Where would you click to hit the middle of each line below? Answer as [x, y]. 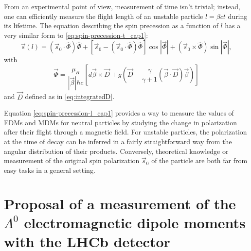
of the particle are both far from [199, 160]
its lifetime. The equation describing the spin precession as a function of [111, 25]
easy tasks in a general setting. [50, 170]
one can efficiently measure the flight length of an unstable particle [104, 16]
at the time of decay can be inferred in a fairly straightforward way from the [118, 141]
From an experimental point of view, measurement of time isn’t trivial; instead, [122, 6]
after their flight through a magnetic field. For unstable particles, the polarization [125, 132]
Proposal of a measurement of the [120, 203]
